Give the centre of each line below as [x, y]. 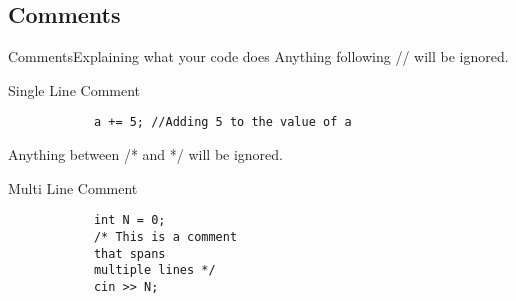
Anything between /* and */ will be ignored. [146, 154]
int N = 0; [129, 220]
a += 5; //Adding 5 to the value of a [222, 122]
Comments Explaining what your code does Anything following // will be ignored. [258, 56]
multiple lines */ [154, 270]
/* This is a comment [165, 236]
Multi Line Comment [73, 187]
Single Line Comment [74, 89]
